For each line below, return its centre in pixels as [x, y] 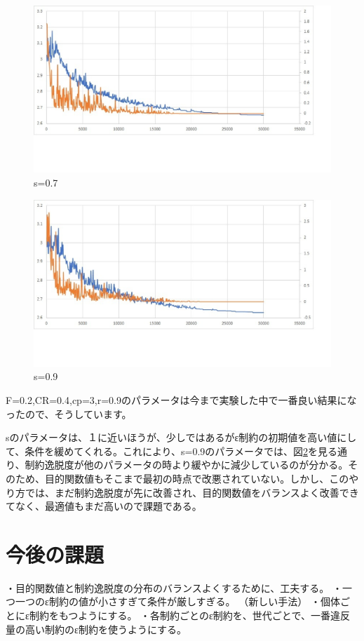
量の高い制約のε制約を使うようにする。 [96, 629]
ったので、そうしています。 [69, 413]
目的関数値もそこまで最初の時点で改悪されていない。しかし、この [197, 478]
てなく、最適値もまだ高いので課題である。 [104, 506]
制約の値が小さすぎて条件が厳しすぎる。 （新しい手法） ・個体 [194, 601]
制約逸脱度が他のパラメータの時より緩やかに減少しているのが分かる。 [187, 465]
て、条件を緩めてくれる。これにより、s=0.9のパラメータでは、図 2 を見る [171, 451]
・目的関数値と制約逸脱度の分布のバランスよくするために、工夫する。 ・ [174, 587]
